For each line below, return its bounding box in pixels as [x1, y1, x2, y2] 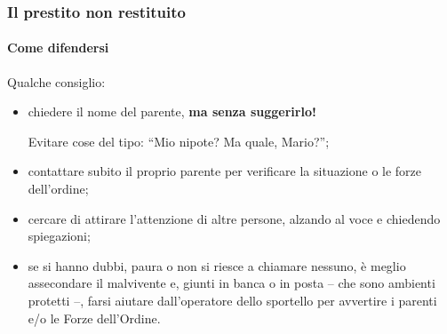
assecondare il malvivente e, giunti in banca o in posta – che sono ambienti [28, 274, 435, 292]
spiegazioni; [28, 227, 91, 245]
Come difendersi [7, 38, 109, 57]
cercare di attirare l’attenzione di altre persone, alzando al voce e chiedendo [28, 209, 441, 227]
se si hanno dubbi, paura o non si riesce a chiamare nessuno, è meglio [28, 256, 406, 274]
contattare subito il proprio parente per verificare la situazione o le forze [28, 162, 422, 180]
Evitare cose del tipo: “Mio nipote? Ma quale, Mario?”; [28, 131, 330, 150]
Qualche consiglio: [7, 72, 106, 91]
